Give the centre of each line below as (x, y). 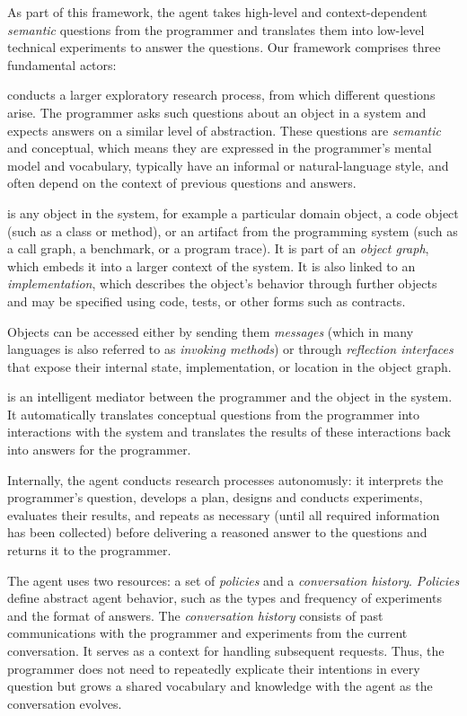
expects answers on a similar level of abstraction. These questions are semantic (224, 130)
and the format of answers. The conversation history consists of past (195, 615)
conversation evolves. (65, 703)
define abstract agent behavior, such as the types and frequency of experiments (225, 598)
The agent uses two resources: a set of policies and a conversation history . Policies (233, 580)
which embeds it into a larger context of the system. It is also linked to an (211, 265)
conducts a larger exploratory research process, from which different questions (221, 95)
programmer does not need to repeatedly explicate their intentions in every (214, 668)
